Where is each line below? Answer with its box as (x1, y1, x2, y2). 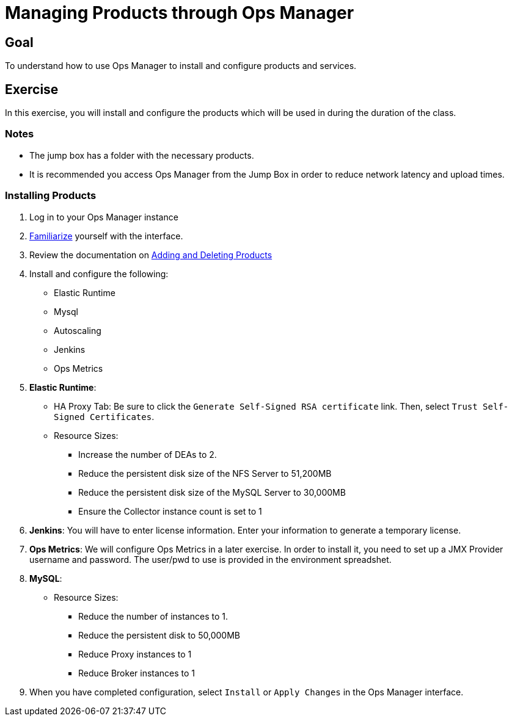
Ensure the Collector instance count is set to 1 (78, 505, 262, 516)
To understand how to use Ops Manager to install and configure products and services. (5, 60, 357, 71)
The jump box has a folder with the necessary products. (29, 150, 254, 161)
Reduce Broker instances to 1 (78, 667, 196, 678)
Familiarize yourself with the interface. (29, 230, 183, 241)
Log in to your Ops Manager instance (29, 211, 178, 222)
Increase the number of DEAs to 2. (78, 449, 217, 460)
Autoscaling (54, 325, 101, 336)
